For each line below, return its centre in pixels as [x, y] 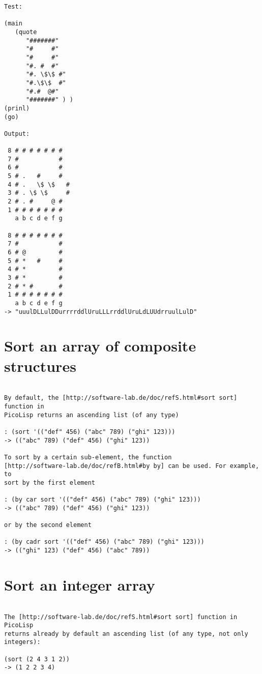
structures [40, 365]
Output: [17, 134]
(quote [26, 32]
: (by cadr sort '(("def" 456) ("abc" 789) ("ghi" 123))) [104, 542]
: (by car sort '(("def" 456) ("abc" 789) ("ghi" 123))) [103, 500]
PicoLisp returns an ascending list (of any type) [92, 415]
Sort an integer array [80, 584]
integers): [22, 642]
